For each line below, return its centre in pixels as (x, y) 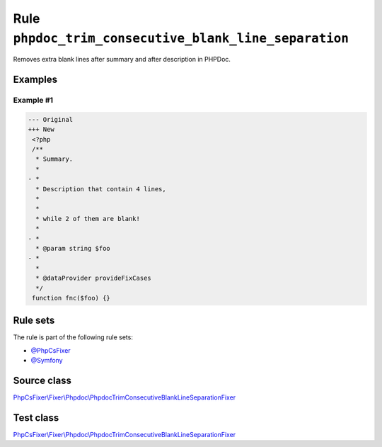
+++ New (41, 130)
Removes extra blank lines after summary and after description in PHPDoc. (122, 60)
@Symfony (47, 361)
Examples (35, 80)
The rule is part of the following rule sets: (73, 337)
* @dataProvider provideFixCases (93, 278)
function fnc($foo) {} (71, 298)
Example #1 (33, 101)
